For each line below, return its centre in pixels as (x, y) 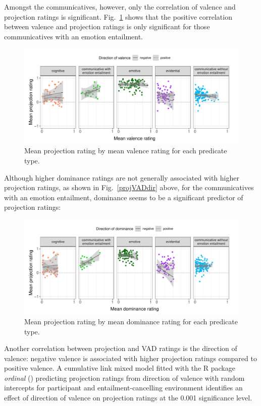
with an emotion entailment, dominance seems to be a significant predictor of (124, 197)
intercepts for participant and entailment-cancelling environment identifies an (123, 388)
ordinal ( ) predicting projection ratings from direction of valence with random (124, 378)
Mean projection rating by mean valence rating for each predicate (126, 151)
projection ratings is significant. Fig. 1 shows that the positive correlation (118, 16)
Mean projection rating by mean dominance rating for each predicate (131, 321)
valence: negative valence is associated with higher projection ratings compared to (130, 358)
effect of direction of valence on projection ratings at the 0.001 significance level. (128, 398)
